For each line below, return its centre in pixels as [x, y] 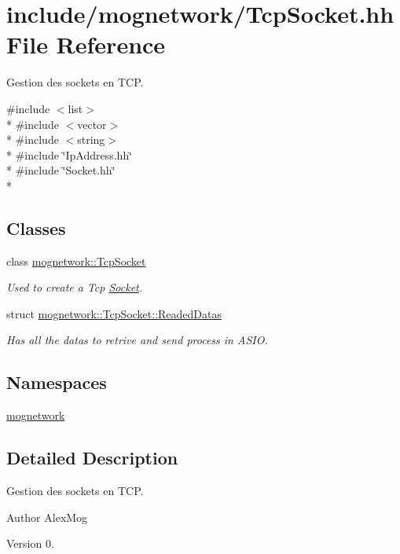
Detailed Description [92, 458]
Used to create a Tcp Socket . [75, 287]
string [91, 139]
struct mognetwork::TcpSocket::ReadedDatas [114, 313]
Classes [36, 227]
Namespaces [57, 382]
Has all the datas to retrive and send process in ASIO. [137, 340]
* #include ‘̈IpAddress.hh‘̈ [70, 154]
